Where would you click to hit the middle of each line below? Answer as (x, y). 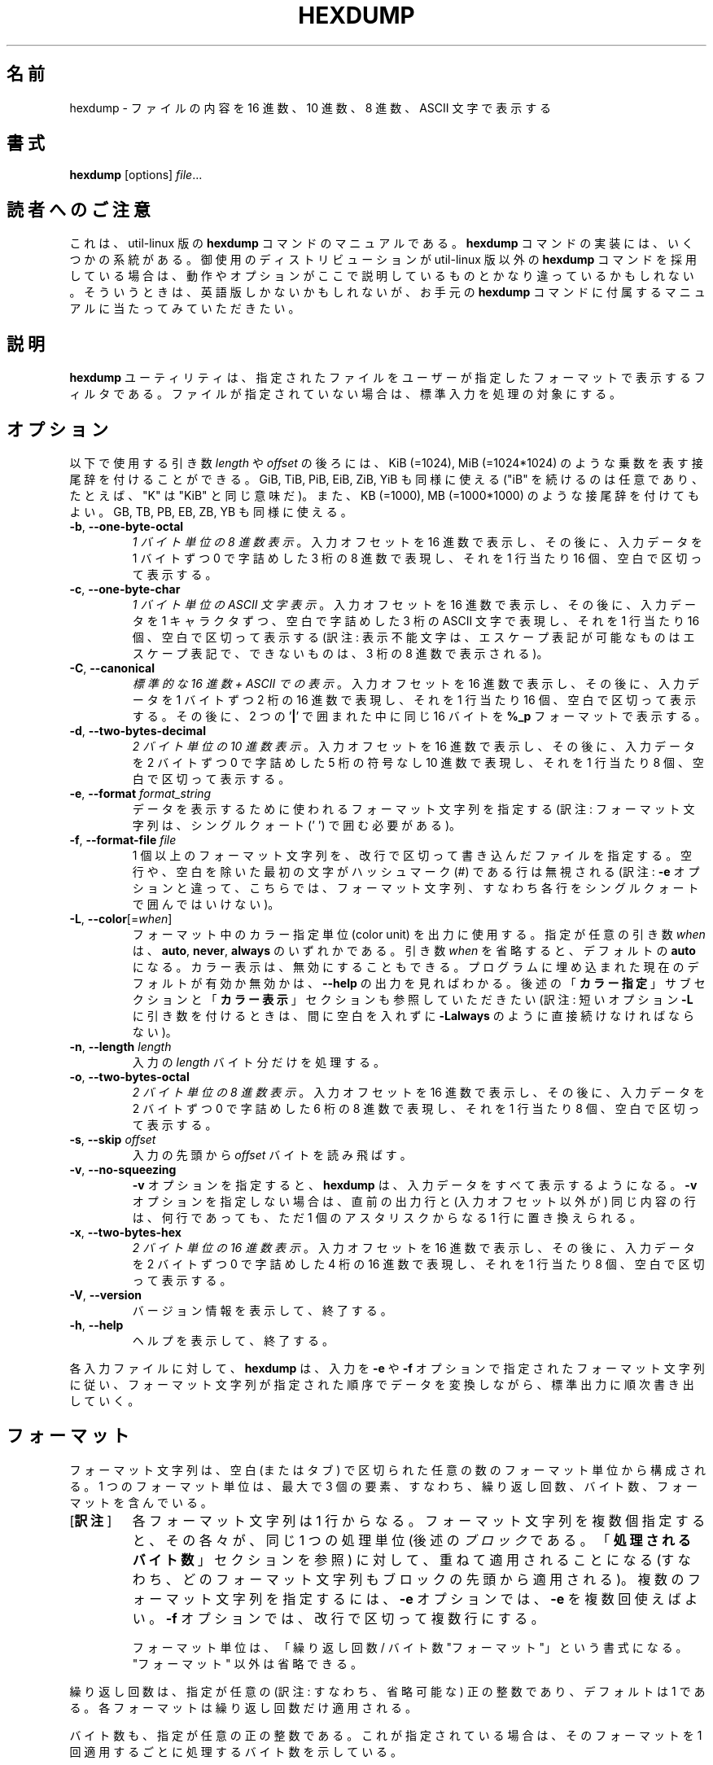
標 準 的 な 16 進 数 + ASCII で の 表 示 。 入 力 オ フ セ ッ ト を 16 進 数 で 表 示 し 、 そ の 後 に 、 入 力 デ (416, 683)
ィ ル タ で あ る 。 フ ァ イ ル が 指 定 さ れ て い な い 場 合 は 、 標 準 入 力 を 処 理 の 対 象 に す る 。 (346, 394)
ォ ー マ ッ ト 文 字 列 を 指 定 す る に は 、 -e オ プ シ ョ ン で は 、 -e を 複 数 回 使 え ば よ (415, 1599)
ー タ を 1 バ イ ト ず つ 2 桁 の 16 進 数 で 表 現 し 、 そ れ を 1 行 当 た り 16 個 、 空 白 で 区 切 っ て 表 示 (414, 699)
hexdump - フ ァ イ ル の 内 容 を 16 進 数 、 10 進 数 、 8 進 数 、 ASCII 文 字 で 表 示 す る (311, 107)
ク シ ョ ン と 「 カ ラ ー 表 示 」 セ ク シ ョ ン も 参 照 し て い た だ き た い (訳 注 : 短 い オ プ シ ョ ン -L (413, 999)
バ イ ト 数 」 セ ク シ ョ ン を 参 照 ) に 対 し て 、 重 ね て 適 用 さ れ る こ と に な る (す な (411, 1559)
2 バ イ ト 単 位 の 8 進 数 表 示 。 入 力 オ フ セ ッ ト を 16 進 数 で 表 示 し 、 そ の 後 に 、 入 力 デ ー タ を (418, 1092)
